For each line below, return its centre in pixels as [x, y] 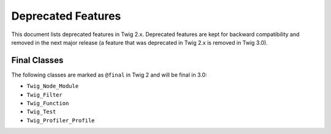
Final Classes [37, 60]
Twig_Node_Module [53, 86]
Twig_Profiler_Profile [61, 120]
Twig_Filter [44, 95]
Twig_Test [41, 112]
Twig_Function [48, 103]
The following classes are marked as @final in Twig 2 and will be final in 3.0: [109, 75]
